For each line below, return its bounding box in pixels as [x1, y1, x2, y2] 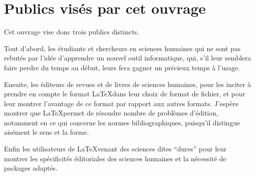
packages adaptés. [4, 163, 58, 173]
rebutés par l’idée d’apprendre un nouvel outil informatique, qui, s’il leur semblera [4, 53, 252, 63]
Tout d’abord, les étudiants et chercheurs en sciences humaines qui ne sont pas [4, 43, 241, 53]
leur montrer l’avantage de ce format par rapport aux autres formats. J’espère [4, 98, 239, 108]
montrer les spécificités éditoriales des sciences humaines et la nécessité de [4, 153, 227, 163]
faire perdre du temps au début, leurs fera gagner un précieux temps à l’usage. [4, 62, 240, 72]
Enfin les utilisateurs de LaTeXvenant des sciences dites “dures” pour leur [4, 144, 227, 154]
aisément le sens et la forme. [4, 127, 89, 137]
